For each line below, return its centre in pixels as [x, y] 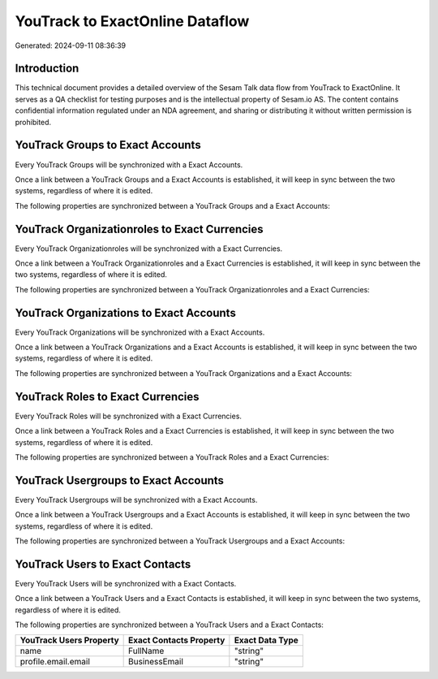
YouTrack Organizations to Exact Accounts [126, 313]
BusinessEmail [156, 662]
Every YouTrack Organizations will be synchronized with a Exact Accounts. [140, 332]
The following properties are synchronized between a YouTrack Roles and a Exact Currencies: [172, 457]
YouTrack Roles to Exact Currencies [107, 397]
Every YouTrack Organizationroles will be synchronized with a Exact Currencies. [149, 249]
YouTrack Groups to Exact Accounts [108, 145]
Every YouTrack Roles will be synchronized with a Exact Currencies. [129, 416]
